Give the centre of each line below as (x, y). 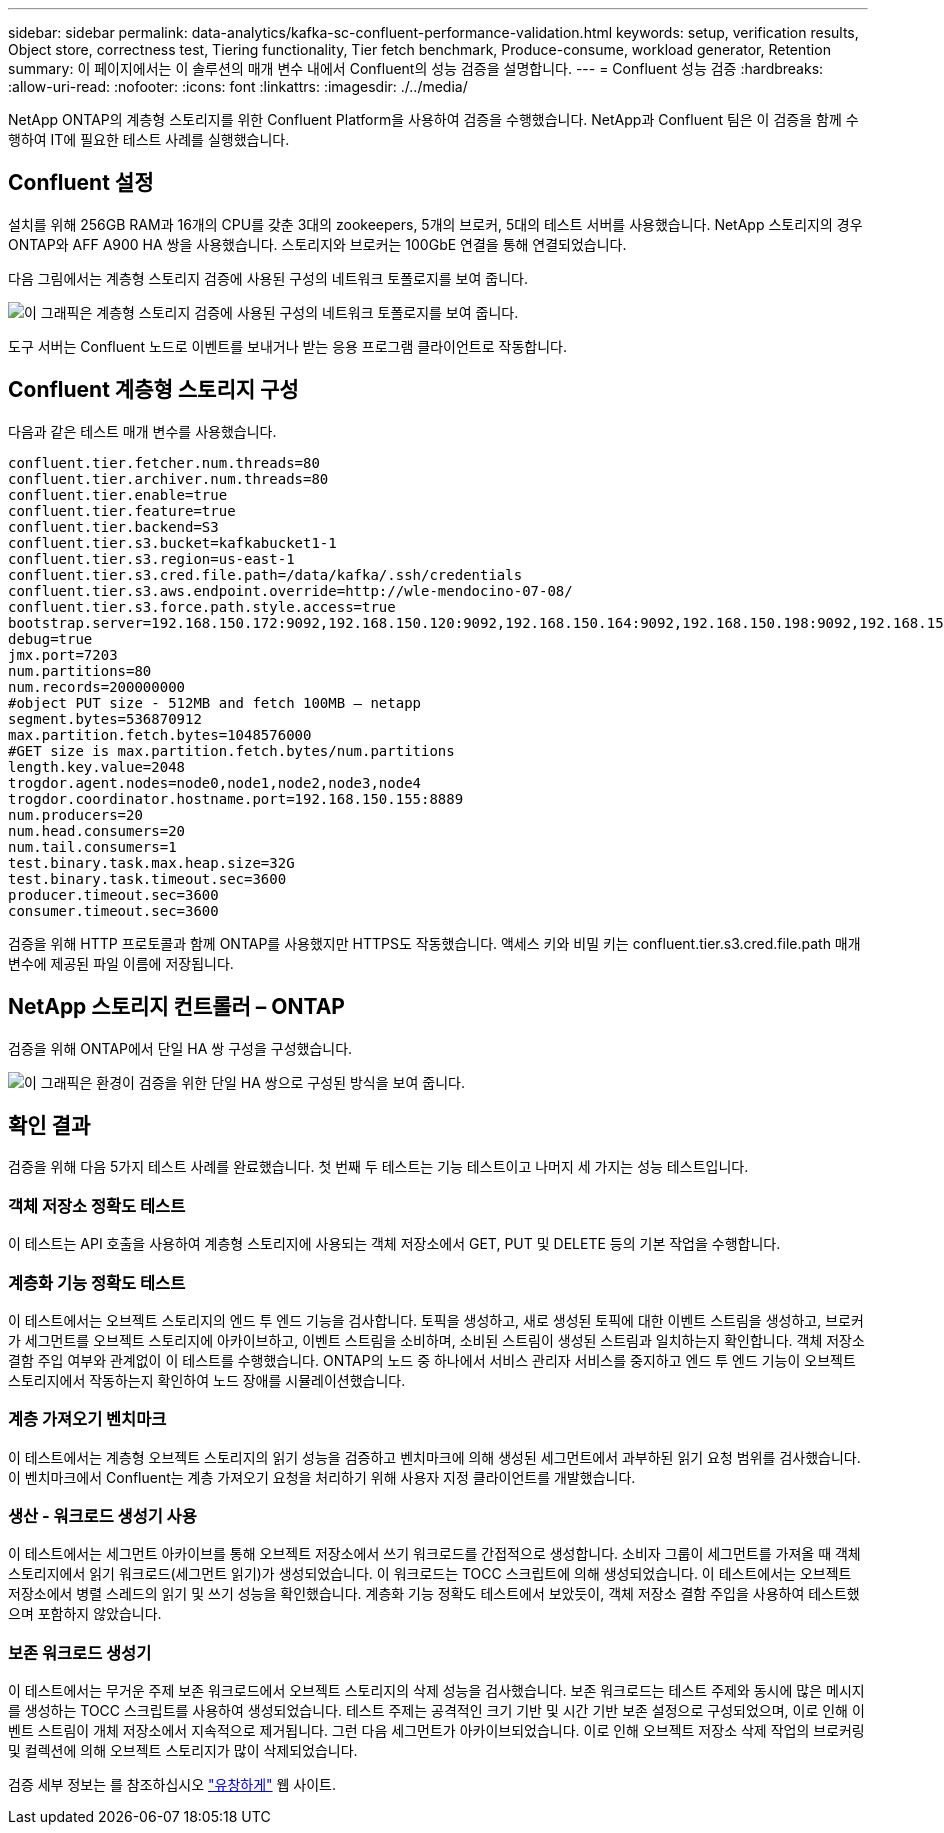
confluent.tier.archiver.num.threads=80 (168, 478)
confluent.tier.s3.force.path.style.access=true (202, 606)
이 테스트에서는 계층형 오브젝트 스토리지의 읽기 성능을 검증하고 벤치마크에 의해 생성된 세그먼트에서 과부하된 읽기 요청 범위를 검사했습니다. (434, 1457)
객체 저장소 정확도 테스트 (97, 1205)
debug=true (50, 638)
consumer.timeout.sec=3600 (113, 910)
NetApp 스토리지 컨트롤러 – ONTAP (176, 1007)
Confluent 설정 (81, 183)
